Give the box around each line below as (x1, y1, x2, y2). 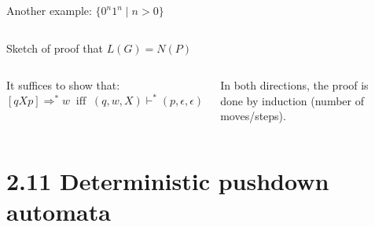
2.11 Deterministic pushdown (6, 165, 329, 197)
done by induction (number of (220, 92, 364, 108)
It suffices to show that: (6, 77, 120, 93)
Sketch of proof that (6, 39, 103, 56)
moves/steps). (220, 108, 286, 124)
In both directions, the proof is (220, 77, 369, 93)
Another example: (6, 2, 92, 18)
